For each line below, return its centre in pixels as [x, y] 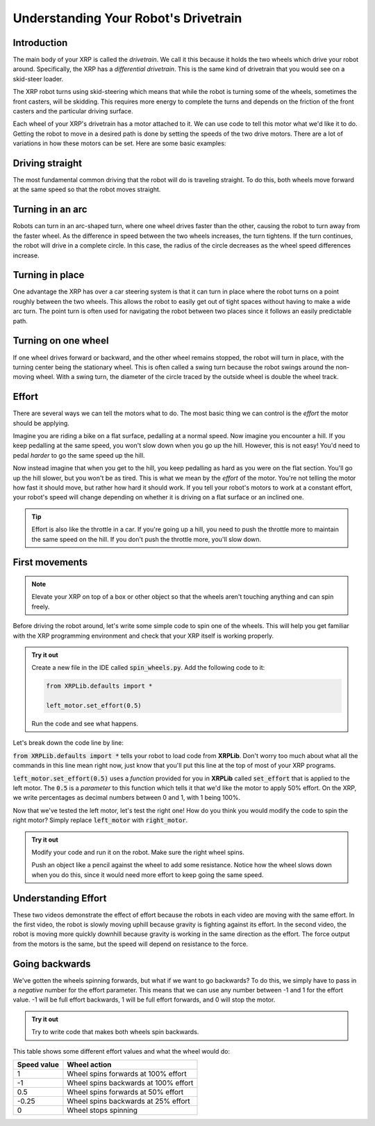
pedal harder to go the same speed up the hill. [79, 455]
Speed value [38, 1065]
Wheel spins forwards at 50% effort [125, 1092]
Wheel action [89, 1065]
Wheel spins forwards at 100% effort [127, 1074]
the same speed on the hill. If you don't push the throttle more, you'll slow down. [147, 539]
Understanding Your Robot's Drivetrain [127, 18]
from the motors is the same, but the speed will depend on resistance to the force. [131, 944]
